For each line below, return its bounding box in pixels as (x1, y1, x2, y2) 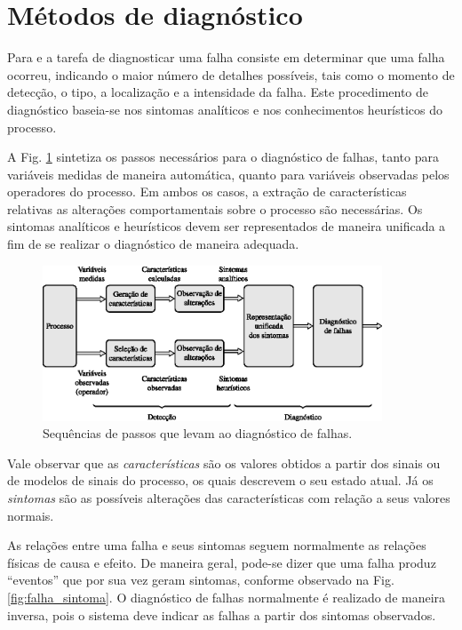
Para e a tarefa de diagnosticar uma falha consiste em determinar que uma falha (7, 48, 445, 67)
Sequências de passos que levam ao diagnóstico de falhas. (43, 424, 353, 443)
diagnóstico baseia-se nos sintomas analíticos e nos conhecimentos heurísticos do (7, 100, 443, 118)
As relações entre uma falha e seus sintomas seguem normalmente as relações (7, 536, 426, 554)
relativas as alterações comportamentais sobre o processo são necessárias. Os (7, 199, 423, 218)
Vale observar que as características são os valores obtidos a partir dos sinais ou (7, 453, 441, 472)
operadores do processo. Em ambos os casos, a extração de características (7, 182, 407, 201)
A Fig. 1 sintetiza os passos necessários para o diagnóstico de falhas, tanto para (7, 148, 439, 166)
